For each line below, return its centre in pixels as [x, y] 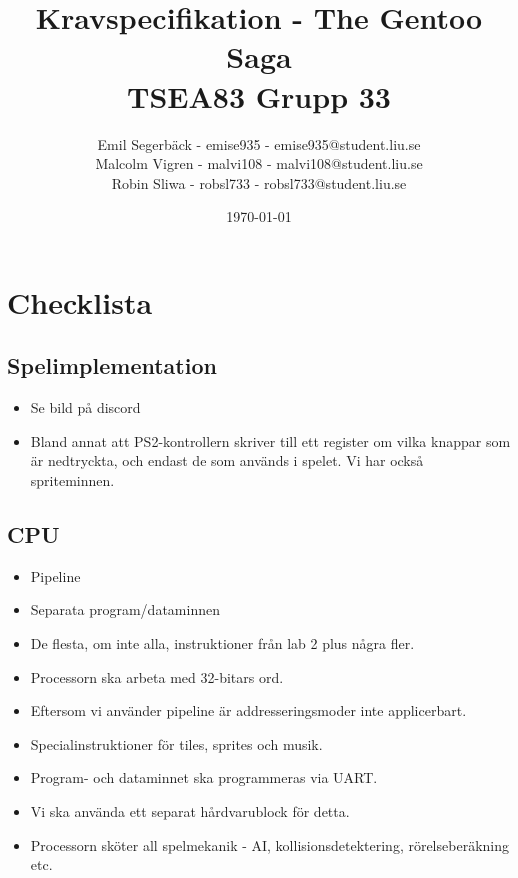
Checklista [80, 301]
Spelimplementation [112, 365]
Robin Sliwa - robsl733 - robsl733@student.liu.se [259, 182]
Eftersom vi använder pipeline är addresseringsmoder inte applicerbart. [248, 710]
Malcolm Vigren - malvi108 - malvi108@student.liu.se [259, 163]
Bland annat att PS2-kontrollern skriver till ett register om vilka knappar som [270, 440]
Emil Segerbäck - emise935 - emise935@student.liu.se [259, 143]
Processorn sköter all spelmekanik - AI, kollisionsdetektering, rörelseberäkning [269, 844]
